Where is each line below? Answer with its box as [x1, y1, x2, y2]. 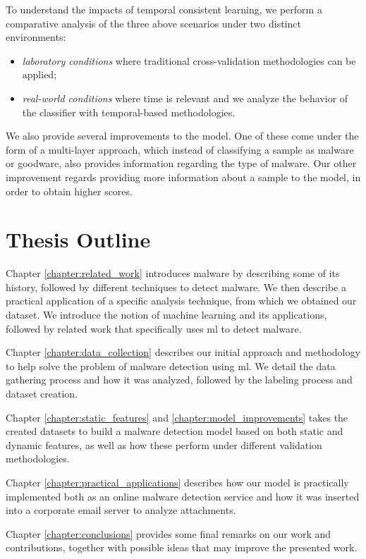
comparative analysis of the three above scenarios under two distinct [6, 16, 301, 30]
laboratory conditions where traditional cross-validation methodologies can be [22, 53, 356, 68]
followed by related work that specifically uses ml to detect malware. [6, 321, 302, 336]
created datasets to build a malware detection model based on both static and [6, 424, 343, 438]
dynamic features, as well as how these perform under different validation [6, 437, 322, 452]
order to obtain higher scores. [6, 183, 133, 198]
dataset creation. [6, 386, 78, 400]
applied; [22, 67, 57, 82]
